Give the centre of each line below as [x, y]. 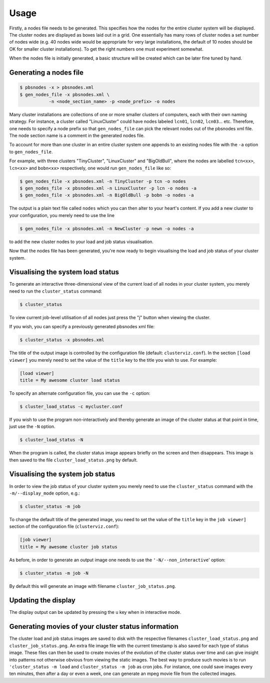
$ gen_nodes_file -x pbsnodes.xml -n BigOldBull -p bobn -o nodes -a [107, 195]
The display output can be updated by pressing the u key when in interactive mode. [95, 612]
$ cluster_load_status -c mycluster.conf [71, 406]
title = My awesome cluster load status [70, 380]
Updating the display [42, 601]
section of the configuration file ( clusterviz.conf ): [64, 527]
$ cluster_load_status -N [51, 440]
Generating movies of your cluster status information [94, 627]
